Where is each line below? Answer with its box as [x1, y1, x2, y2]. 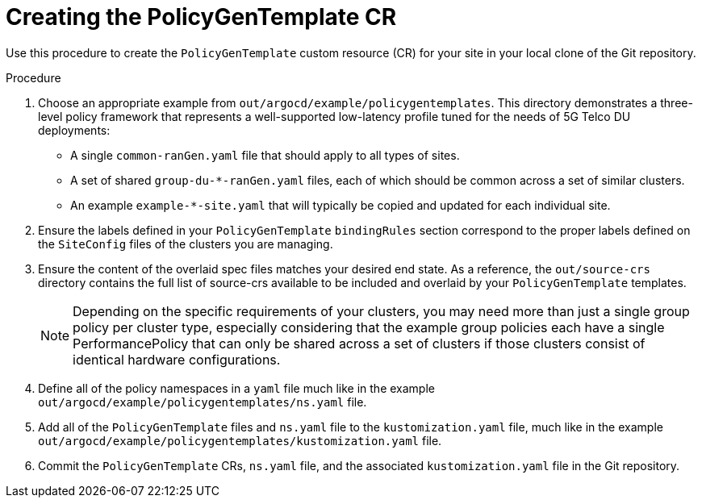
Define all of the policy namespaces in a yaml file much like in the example [38, 381, 435, 395]
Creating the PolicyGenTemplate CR [6, 3, 397, 31]
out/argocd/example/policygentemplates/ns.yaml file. [38, 394, 367, 409]
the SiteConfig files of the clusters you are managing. [38, 236, 333, 251]
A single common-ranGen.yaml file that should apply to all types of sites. [70, 148, 460, 162]
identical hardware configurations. [73, 351, 281, 368]
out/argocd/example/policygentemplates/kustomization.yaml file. [38, 433, 442, 448]
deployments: [38, 123, 111, 137]
